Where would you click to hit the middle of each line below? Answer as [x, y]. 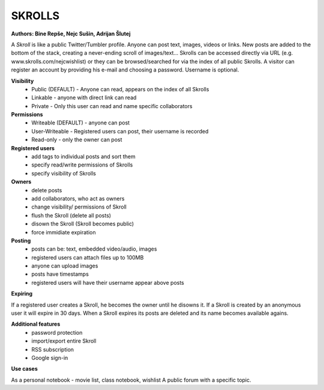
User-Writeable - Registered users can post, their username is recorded [120, 131]
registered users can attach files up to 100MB [88, 257]
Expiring [22, 294]
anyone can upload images [65, 266]
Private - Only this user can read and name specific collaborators [112, 106]
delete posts [47, 190]
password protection [57, 332]
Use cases [25, 369]
